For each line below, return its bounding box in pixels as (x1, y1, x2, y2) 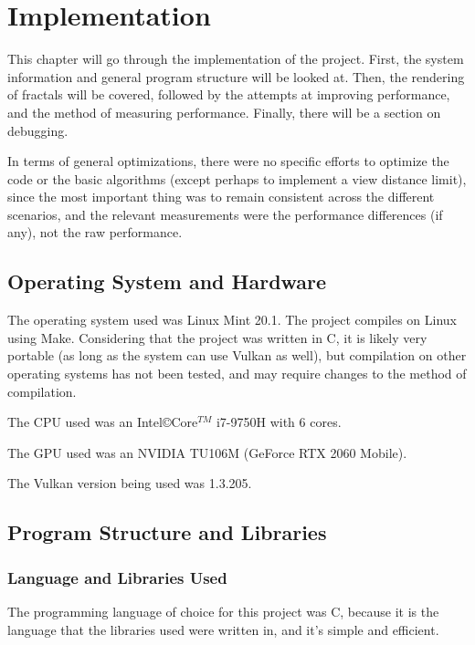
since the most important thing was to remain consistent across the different (7, 187, 435, 206)
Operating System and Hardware (7, 267, 327, 296)
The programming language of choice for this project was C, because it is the (7, 602, 439, 621)
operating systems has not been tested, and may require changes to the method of (7, 364, 467, 383)
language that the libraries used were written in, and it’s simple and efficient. (7, 619, 439, 639)
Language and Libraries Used (7, 566, 227, 588)
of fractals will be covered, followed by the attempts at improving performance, (7, 85, 450, 104)
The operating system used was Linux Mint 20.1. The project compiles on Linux (7, 310, 457, 329)
